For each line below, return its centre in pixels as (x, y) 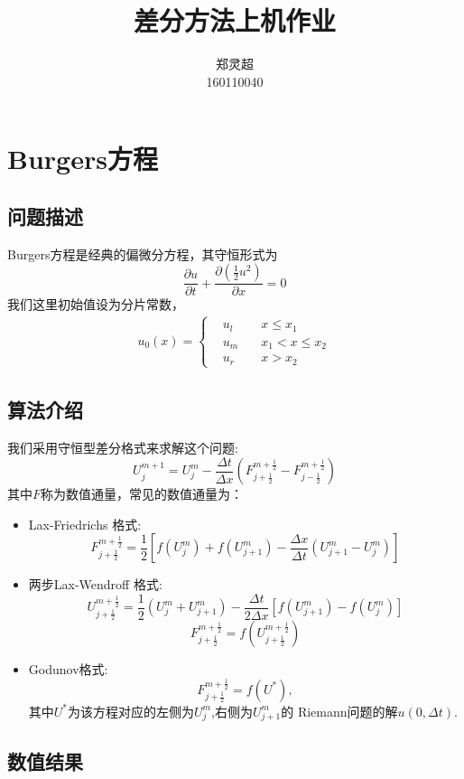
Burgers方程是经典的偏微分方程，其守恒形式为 (143, 253)
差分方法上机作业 (234, 20)
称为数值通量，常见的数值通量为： (142, 494)
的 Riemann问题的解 (339, 711)
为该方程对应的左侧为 (131, 711)
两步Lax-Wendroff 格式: (95, 584)
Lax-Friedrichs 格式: (85, 524)
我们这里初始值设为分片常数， (96, 304)
